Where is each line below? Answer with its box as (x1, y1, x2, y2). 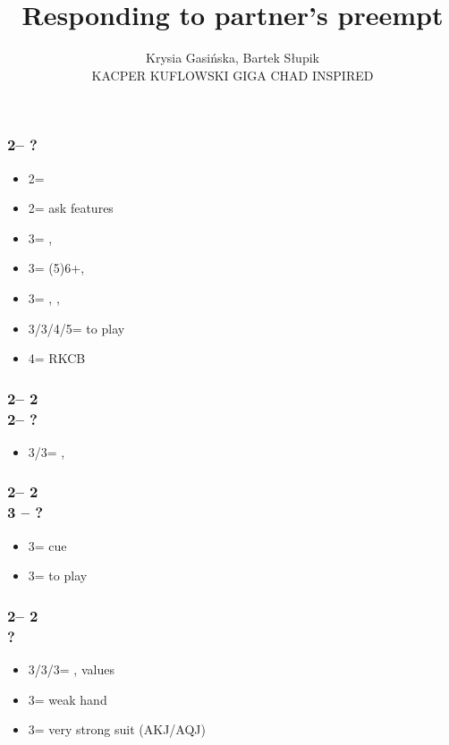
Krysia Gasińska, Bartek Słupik (146, 48, 319, 67)
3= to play (28, 566, 88, 585)
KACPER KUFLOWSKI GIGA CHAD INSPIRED (91, 65, 374, 84)
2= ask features (28, 199, 114, 217)
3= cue (28, 536, 67, 555)
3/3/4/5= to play (28, 318, 125, 337)
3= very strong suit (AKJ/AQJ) (28, 720, 206, 739)
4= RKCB (28, 349, 86, 368)
